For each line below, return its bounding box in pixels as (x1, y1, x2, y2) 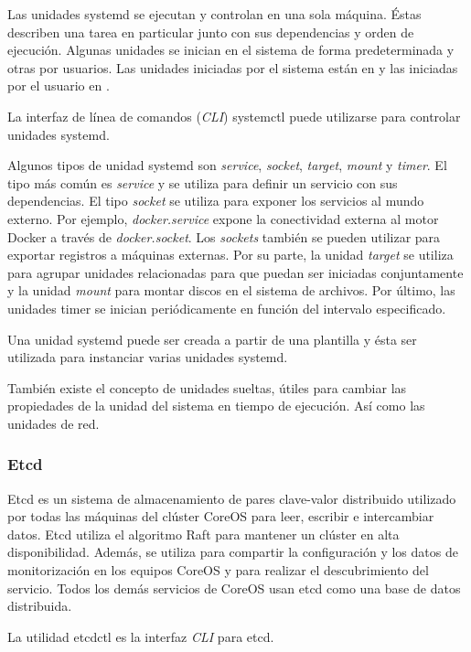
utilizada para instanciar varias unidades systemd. (7, 347, 288, 367)
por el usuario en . (7, 76, 110, 95)
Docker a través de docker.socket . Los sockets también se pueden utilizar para (7, 227, 441, 246)
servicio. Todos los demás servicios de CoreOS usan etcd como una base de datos (7, 578, 461, 597)
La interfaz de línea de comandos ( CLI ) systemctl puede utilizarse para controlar (7, 106, 461, 125)
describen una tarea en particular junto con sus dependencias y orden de (7, 22, 414, 41)
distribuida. (7, 596, 72, 615)
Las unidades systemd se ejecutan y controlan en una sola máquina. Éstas (7, 5, 422, 23)
